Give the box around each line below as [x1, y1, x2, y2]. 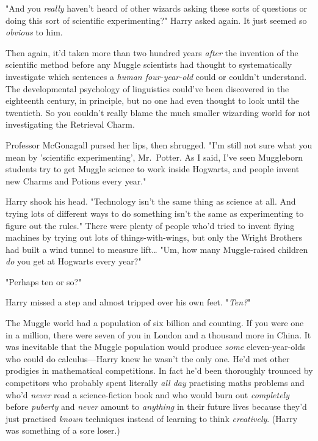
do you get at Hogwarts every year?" [5, 255, 142, 268]
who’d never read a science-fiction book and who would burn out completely [5, 388, 289, 401]
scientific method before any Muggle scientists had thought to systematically [5, 58, 292, 71]
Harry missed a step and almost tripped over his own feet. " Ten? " [5, 296, 251, 308]
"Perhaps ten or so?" [5, 275, 82, 288]
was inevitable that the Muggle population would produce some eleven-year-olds [5, 340, 306, 353]
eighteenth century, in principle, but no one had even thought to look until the [5, 94, 300, 107]
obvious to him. [5, 26, 63, 38]
